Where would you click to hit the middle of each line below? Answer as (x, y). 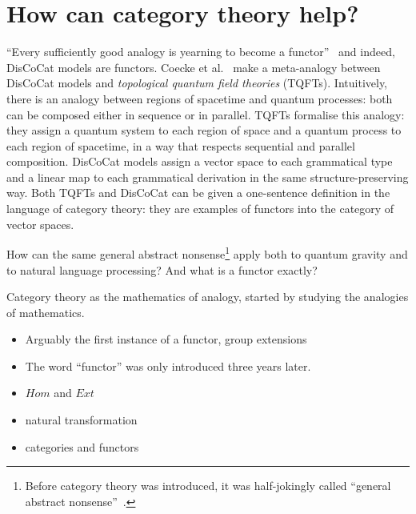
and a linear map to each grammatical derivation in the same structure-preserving (208, 177)
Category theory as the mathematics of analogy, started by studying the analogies (208, 297)
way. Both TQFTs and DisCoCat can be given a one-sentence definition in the (198, 193)
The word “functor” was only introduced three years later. (168, 365)
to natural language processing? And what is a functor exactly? (162, 269)
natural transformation (81, 420)
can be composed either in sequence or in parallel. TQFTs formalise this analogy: (206, 114)
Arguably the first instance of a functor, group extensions (166, 339)
